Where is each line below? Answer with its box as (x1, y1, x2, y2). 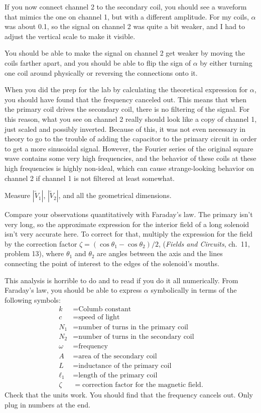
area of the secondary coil (78, 352, 157, 360)
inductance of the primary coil (78, 362, 172, 369)
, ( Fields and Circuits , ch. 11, (158, 238, 250, 249)
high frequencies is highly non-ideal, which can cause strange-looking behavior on (5, 162, 254, 173)
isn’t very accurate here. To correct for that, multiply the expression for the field (5, 229, 253, 239)
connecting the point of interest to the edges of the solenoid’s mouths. (5, 258, 219, 269)
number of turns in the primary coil (78, 323, 188, 331)
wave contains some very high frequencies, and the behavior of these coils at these (5, 153, 256, 163)
